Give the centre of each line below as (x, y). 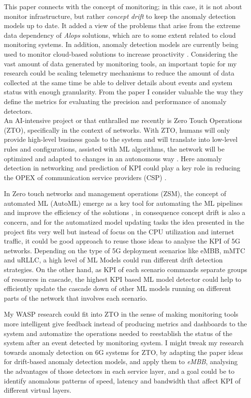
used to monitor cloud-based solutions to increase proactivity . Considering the (121, 54)
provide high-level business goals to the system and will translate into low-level (121, 139)
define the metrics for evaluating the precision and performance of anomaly (115, 101)
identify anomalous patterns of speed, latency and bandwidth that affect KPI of (122, 380)
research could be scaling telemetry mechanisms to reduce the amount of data (119, 73)
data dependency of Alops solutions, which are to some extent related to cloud (120, 35)
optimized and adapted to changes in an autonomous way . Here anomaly (113, 158)
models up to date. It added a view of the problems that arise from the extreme (122, 25)
